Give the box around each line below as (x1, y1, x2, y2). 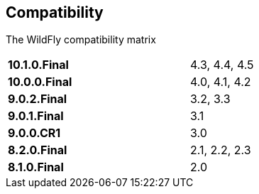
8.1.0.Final (8, 160, 64, 175)
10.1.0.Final (8, 58, 69, 72)
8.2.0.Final (8, 143, 67, 158)
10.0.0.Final (8, 75, 72, 90)
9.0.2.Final (8, 92, 67, 107)
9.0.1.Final (8, 109, 64, 124)
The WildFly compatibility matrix (6, 33, 156, 46)
